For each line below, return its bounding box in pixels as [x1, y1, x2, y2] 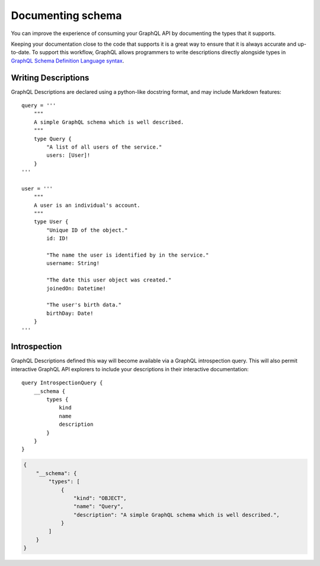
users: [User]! [46, 152, 91, 159]
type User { [33, 219, 69, 225]
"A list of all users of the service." [46, 143, 162, 150]
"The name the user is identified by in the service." [46, 252, 209, 258]
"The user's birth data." [46, 302, 121, 308]
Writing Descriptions [11, 72, 89, 83]
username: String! [46, 260, 100, 267]
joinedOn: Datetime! [46, 285, 106, 292]
